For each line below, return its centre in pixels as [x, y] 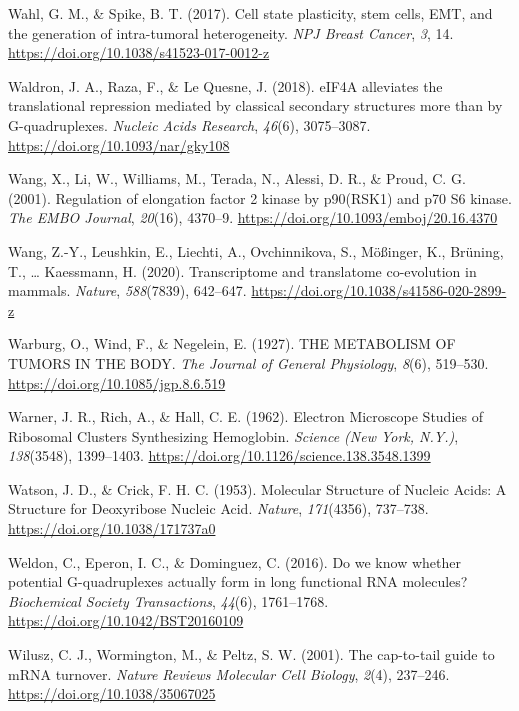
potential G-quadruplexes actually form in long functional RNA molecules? [238, 581]
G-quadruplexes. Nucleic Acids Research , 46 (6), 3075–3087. [189, 124]
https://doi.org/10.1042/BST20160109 [126, 620]
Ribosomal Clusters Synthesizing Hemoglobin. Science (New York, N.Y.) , [233, 435]
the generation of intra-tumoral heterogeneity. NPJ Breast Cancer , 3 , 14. [231, 32]
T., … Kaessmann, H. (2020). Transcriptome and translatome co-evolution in [242, 270]
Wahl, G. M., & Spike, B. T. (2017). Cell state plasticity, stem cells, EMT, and [250, 13]
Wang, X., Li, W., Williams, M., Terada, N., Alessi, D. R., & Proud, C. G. [237, 178]
